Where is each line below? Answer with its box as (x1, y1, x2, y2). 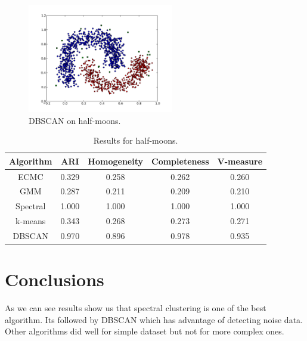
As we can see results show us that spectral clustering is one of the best (5, 302, 266, 314)
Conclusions (5, 267, 104, 292)
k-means (15, 215, 46, 227)
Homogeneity (88, 154, 143, 167)
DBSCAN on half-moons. (29, 114, 121, 126)
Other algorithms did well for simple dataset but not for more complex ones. (5, 325, 284, 337)
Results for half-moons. (93, 134, 178, 147)
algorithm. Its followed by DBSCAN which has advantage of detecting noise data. (5, 313, 303, 325)
